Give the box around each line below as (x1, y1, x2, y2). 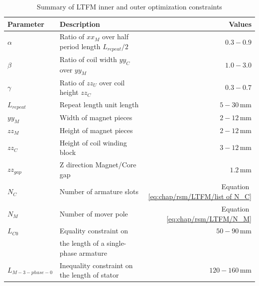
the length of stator (59, 270, 119, 280)
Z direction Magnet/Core (59, 159, 136, 170)
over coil (99, 77, 125, 87)
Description (59, 18, 100, 29)
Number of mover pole (59, 208, 128, 218)
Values (229, 18, 252, 29)
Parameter (7, 18, 44, 29)
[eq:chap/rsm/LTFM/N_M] (166, 213, 252, 223)
